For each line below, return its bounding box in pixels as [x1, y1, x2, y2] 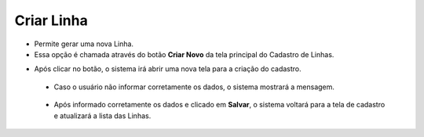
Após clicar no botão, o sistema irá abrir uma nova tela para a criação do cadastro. [34, 64, 302, 74]
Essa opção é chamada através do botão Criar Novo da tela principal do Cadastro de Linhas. [34, 49, 334, 59]
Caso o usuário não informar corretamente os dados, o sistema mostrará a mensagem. [53, 82, 335, 92]
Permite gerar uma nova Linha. [34, 39, 133, 49]
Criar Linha [14, 12, 88, 29]
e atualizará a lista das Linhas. [53, 110, 152, 121]
